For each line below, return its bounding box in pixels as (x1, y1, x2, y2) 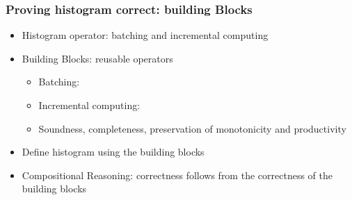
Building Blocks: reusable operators (22, 51, 173, 65)
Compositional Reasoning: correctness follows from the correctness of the (22, 167, 333, 182)
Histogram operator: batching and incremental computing (22, 28, 269, 42)
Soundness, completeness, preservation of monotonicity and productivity (38, 121, 346, 135)
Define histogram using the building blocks (22, 144, 205, 159)
